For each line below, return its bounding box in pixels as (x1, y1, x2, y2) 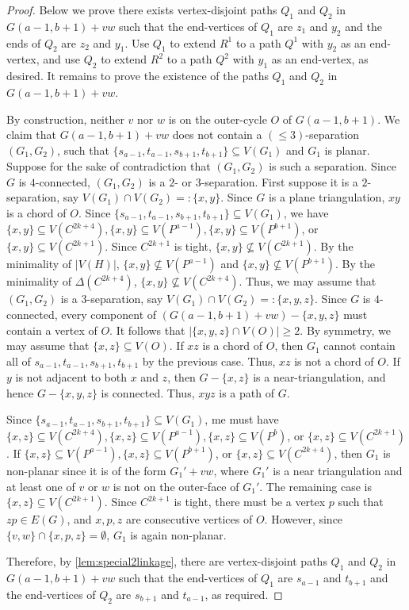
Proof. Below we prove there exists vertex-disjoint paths (6, 2, 277, 17)
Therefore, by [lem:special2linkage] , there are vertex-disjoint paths (6, 553, 327, 570)
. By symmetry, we (300, 321, 391, 338)
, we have (283, 205, 329, 221)
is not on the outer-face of (113, 478, 239, 494)
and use (43, 51, 81, 67)
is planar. (324, 141, 370, 158)
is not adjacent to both (15, 369, 128, 386)
